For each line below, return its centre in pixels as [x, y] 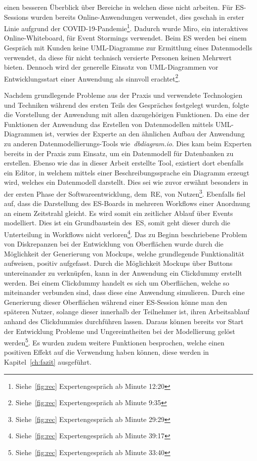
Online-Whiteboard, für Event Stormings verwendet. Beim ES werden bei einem [125, 38]
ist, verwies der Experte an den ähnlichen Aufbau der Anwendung [145, 134]
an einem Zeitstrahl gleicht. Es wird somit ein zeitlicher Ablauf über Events [119, 213]
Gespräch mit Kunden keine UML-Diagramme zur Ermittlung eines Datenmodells [128, 48]
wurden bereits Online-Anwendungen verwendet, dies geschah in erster [137, 17]
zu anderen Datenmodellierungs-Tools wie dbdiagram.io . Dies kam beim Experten [128, 144]
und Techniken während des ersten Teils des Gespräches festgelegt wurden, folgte [127, 105]
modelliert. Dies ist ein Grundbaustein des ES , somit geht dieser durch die [117, 223]
